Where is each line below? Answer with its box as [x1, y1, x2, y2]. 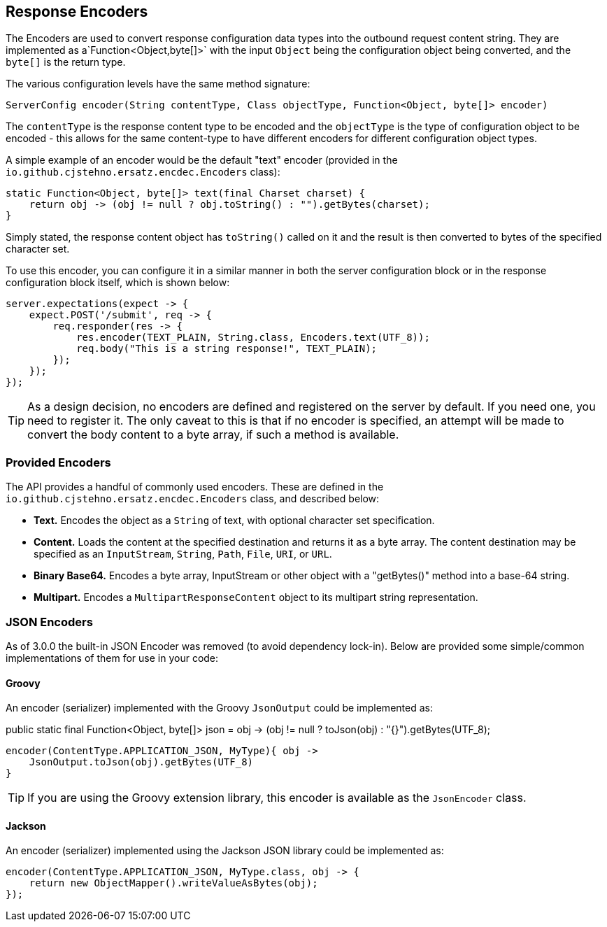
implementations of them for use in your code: [6, 651, 219, 664]
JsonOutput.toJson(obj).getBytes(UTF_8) [29, 756, 254, 768]
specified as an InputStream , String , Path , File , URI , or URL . [34, 548, 332, 560]
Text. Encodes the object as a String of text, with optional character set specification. [34, 514, 435, 527]
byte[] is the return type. [6, 56, 126, 69]
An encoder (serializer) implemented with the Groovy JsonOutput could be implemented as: [6, 702, 433, 714]
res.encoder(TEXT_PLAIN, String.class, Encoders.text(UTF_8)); [76, 332, 430, 344]
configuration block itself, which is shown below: [6, 276, 230, 289]
